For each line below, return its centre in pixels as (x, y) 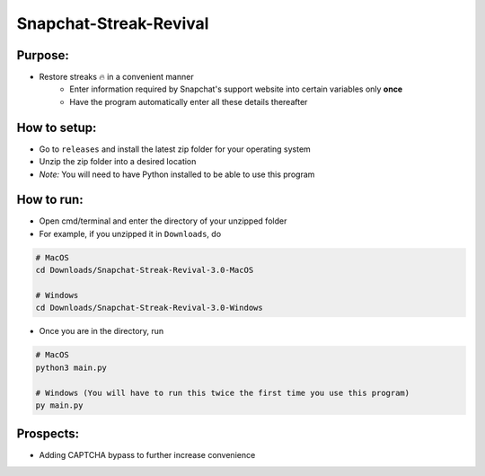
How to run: (50, 200)
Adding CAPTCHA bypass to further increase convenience (147, 455)
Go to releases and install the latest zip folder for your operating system (175, 149)
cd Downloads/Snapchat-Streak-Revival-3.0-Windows (150, 308)
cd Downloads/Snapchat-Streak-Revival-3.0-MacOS (145, 270)
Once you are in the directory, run (101, 331)
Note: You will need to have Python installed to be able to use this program (177, 174)
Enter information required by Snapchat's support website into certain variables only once (236, 89)
